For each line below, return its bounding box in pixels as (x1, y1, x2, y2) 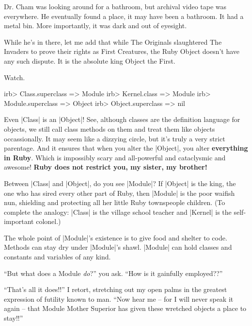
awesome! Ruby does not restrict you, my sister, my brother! (4, 162, 207, 172)
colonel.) (36, 216, 61, 226)
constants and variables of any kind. (4, 252, 111, 262)
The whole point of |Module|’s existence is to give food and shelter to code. (4, 232, 227, 242)
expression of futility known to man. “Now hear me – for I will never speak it (4, 293, 234, 304)
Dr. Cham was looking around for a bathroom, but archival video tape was (4, 1, 227, 11)
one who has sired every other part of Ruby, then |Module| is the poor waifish (4, 188, 235, 198)
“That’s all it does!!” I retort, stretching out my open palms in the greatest (4, 284, 227, 294)
